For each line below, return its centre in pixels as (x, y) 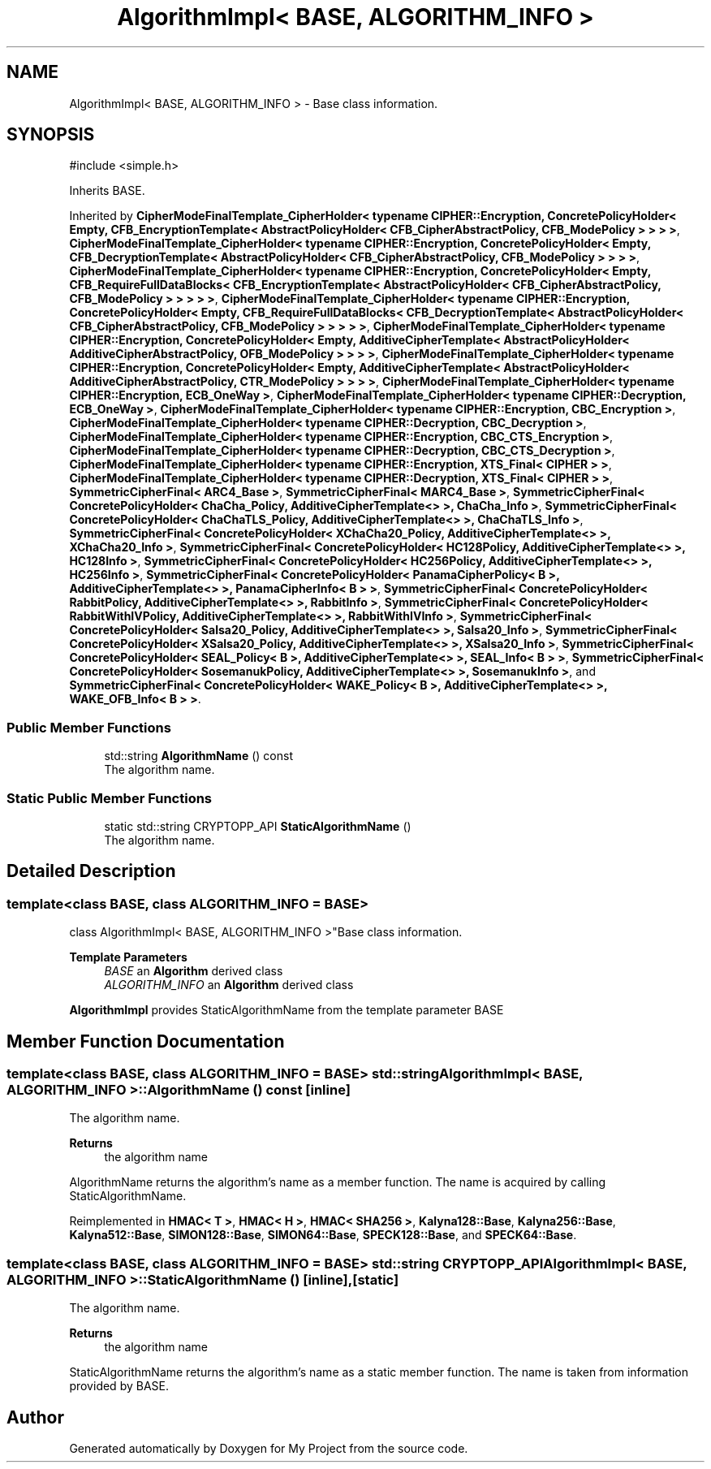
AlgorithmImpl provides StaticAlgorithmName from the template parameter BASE (287, 1010)
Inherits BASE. (107, 191)
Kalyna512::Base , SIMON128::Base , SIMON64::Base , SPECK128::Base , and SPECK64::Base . (323, 1235)
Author (35, 1417)
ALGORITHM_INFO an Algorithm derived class (229, 985)
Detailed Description (91, 871)
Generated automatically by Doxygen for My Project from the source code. (269, 1448)
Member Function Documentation (146, 1041)
